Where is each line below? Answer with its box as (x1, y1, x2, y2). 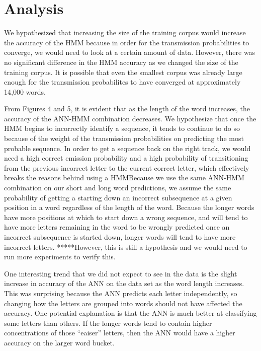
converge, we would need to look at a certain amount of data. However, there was (4, 47, 255, 57)
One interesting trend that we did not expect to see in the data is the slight (4, 268, 237, 278)
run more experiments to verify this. (4, 251, 116, 262)
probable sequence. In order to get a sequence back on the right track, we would (4, 143, 251, 153)
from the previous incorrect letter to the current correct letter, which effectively (4, 162, 249, 173)
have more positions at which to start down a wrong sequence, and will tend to (4, 212, 248, 222)
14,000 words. (4, 86, 46, 97)
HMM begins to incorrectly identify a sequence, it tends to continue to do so (4, 123, 240, 133)
